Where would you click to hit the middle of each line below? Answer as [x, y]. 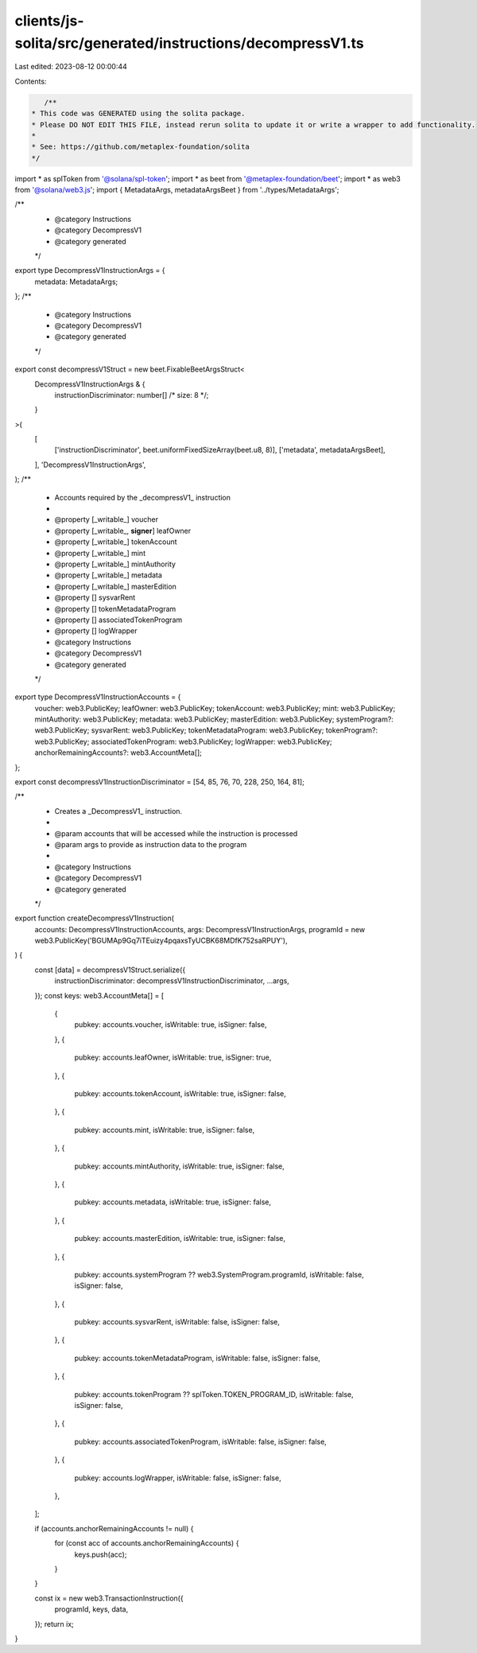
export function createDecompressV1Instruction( [95, 918]
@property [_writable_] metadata [109, 575]
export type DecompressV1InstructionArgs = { [90, 270]
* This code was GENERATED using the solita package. [138, 114]
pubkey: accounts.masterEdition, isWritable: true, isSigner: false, [180, 1239]
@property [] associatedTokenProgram [118, 620]
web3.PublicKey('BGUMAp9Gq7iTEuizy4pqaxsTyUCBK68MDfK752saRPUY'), [161, 941]
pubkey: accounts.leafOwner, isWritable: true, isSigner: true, [173, 1057]
